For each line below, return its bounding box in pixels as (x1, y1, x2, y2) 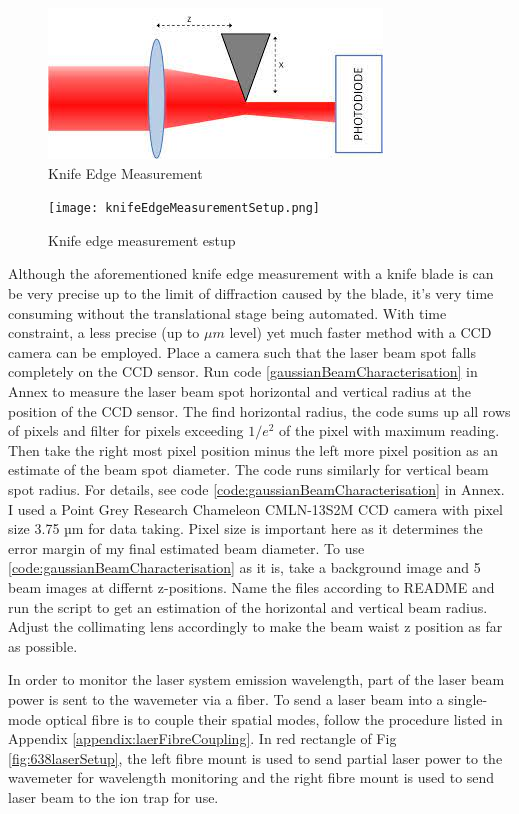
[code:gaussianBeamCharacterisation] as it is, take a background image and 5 (8, 557, 481, 578)
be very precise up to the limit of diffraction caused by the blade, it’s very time (8, 283, 494, 304)
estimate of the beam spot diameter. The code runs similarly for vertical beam (8, 459, 489, 480)
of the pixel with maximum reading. (279, 420, 500, 441)
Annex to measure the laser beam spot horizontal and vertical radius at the (8, 381, 471, 401)
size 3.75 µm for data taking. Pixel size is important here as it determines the (8, 518, 483, 539)
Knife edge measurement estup (48, 229, 236, 250)
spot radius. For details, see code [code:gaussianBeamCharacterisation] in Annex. (8, 478, 505, 499)
